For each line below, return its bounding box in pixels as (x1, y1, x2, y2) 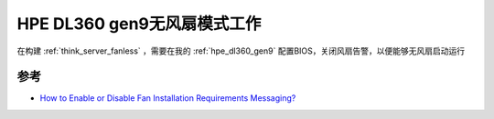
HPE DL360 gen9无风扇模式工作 (16, 14, 262, 34)
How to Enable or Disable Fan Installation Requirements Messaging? (39, 93, 296, 104)
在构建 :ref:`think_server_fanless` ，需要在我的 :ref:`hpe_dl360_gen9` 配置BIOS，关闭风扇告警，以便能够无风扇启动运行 (16, 45, 466, 56)
